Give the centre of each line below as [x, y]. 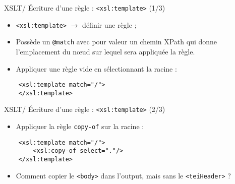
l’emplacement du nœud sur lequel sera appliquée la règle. [105, 51]
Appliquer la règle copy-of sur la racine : [80, 126]
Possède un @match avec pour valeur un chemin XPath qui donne [116, 42]
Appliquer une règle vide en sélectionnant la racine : [96, 68]
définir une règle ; [109, 24]
